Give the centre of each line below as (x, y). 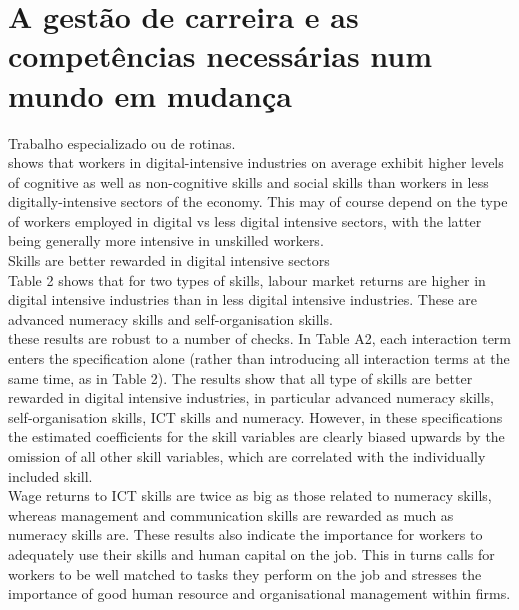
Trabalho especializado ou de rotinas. (122, 142)
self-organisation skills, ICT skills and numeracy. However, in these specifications (255, 416)
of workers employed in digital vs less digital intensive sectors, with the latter (245, 220)
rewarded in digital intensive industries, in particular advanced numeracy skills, (251, 397)
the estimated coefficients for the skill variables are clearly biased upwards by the (256, 436)
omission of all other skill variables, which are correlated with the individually (247, 456)
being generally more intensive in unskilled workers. (166, 240)
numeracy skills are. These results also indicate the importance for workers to (245, 534)
